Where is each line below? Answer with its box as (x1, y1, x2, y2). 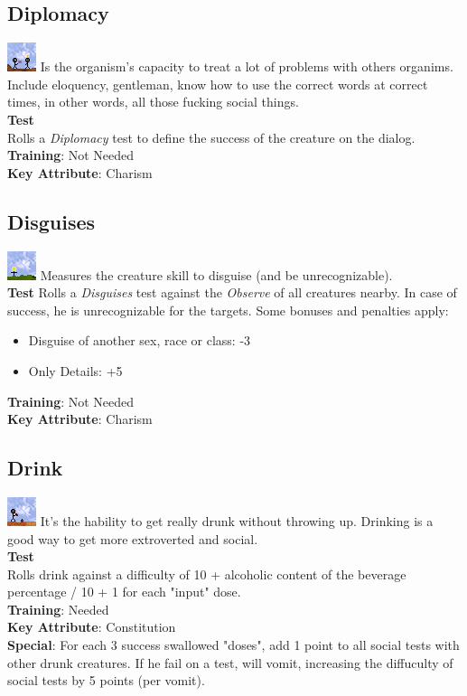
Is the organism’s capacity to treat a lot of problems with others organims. (40, 57, 453, 76)
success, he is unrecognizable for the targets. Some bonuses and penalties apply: (7, 300, 449, 319)
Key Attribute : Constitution (7, 617, 176, 636)
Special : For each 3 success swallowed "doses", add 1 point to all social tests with (7, 635, 460, 654)
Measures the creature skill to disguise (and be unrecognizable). (40, 265, 393, 284)
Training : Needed (7, 599, 109, 618)
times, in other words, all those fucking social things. (7, 92, 299, 111)
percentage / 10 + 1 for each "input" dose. (7, 582, 241, 601)
